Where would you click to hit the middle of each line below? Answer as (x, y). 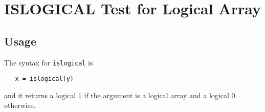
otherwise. (20, 105)
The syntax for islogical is (49, 62)
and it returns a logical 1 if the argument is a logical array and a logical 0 (120, 95)
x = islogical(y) (45, 79)
